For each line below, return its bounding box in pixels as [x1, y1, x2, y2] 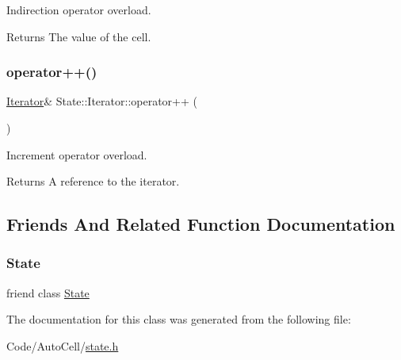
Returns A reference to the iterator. [6, 173, 180, 190]
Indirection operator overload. [6, 2, 151, 17]
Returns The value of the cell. [6, 28, 151, 44]
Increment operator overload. [6, 146, 147, 163]
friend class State [6, 284, 90, 301]
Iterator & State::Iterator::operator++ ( [6, 93, 197, 109]
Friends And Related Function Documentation [6, 212, 395, 236]
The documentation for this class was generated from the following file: [6, 311, 351, 327]
